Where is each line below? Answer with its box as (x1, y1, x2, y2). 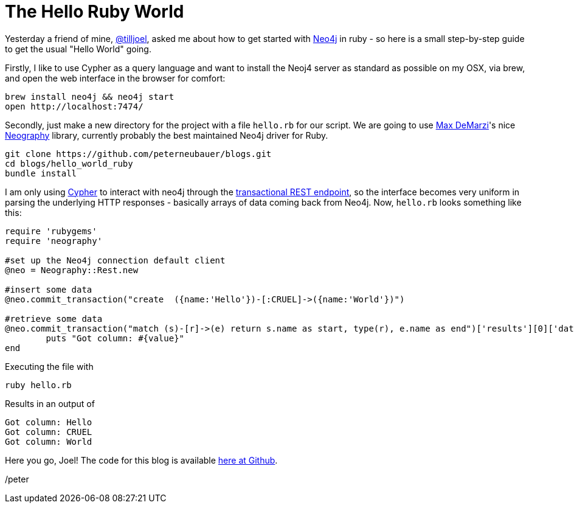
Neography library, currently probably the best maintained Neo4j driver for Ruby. (5, 130, 328, 141)
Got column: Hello (5, 417, 92, 427)
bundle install (5, 168, 77, 178)
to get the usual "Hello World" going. (5, 43, 151, 54)
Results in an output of (5, 398, 95, 409)
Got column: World (5, 436, 92, 447)
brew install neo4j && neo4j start (5, 91, 175, 102)
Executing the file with (5, 361, 94, 372)
